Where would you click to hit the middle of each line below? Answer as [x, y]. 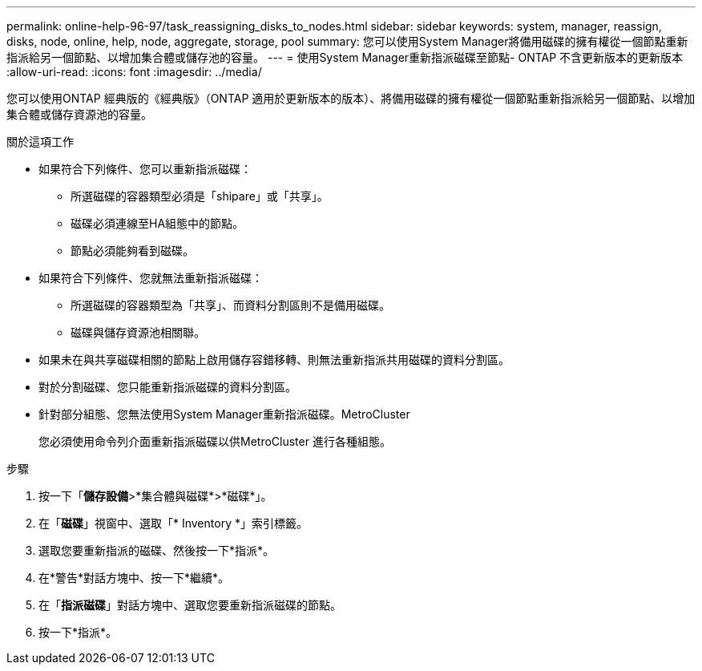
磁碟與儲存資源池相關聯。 [138, 332]
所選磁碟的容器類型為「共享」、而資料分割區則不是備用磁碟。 [230, 305]
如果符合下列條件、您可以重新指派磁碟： [145, 169]
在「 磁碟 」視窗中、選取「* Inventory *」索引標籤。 [173, 523]
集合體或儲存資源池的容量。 [79, 114]
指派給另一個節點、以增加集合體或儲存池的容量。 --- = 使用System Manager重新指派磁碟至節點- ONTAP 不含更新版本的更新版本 [345, 57]
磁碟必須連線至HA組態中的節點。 [157, 223]
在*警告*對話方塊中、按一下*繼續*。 [134, 578]
